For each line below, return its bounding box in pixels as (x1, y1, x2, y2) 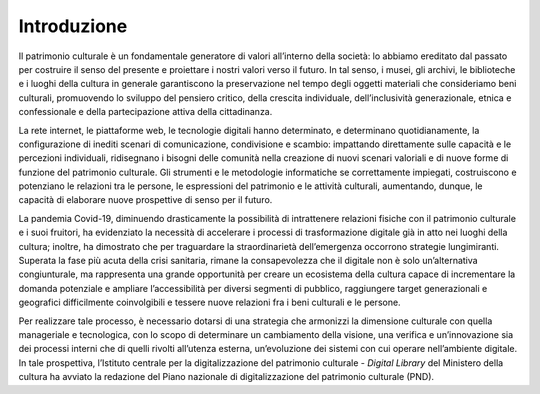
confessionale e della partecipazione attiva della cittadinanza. (18, 106, 273, 118)
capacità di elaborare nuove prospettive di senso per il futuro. (18, 194, 273, 206)
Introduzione (18, 15, 128, 37)
